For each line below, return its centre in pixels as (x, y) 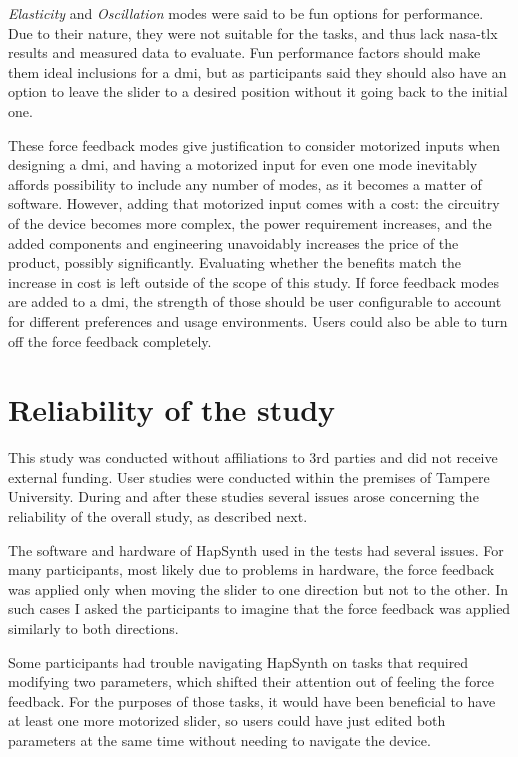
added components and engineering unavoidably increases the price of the (233, 242)
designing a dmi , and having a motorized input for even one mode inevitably (243, 164)
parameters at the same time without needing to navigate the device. (219, 739)
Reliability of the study (172, 409)
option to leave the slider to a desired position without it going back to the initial (258, 91)
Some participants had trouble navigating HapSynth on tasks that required (238, 661)
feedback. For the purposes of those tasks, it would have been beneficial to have (252, 700)
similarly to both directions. (93, 627)
